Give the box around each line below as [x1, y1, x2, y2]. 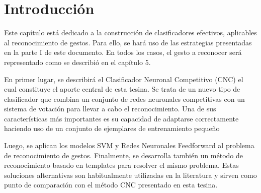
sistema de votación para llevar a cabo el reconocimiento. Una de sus [4, 103, 216, 114]
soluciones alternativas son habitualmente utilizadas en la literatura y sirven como [4, 169, 257, 180]
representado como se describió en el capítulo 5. [4, 56, 151, 67]
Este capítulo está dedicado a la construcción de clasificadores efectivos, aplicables [4, 27, 257, 38]
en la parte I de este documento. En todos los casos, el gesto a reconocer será [4, 47, 242, 57]
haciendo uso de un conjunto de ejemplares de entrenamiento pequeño [4, 123, 220, 134]
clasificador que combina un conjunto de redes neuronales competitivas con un [4, 93, 245, 104]
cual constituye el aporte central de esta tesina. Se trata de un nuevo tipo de [4, 84, 240, 94]
